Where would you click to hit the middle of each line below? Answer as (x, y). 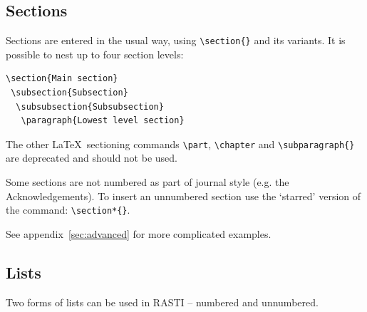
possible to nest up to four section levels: (95, 54)
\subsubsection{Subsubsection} (90, 106)
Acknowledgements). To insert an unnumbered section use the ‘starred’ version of (183, 196)
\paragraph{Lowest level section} (103, 121)
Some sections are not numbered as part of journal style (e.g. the (148, 182)
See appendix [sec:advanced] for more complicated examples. (139, 233)
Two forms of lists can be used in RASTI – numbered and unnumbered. (162, 302)
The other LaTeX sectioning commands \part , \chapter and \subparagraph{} (180, 144)
